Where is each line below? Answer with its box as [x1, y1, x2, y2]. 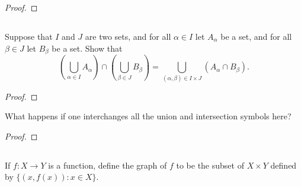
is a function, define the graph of [48, 159, 167, 171]
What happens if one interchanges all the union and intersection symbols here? [5, 110, 292, 122]
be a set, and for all [220, 30, 292, 42]
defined [270, 159, 297, 171]
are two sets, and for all [85, 30, 171, 42]
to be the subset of [176, 159, 244, 171]
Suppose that [5, 30, 53, 42]
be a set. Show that [52, 42, 123, 54]
